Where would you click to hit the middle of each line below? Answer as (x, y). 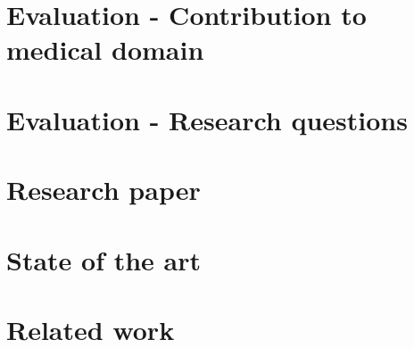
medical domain (105, 50)
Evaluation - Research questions (207, 119)
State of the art (104, 259)
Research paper (103, 190)
